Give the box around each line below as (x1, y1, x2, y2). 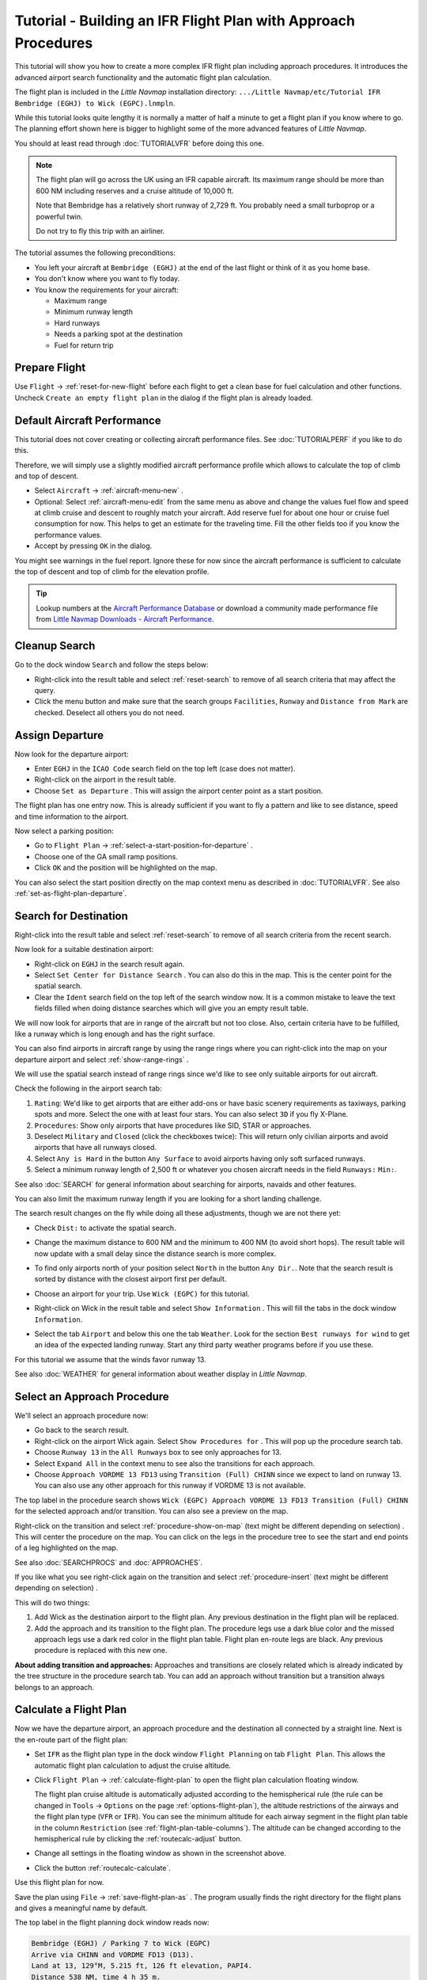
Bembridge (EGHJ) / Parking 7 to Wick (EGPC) (31, 1939, 211, 1948)
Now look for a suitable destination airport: (14, 945, 154, 954)
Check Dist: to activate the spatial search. (34, 1223, 177, 1232)
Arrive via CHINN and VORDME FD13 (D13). (31, 1950, 195, 1959)
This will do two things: (14, 1597, 90, 1607)
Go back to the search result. (34, 1426, 130, 1435)
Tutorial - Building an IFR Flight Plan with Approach (14, 12, 356, 29)
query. (34, 685, 55, 695)
